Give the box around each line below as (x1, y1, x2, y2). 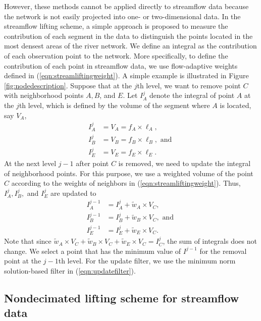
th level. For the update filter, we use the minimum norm (58, 255, 236, 266)
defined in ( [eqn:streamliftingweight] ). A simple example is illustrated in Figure (4, 70, 249, 81)
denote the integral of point (149, 90, 235, 100)
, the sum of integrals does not (163, 236, 257, 246)
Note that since (4, 236, 51, 246)
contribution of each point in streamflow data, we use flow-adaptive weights (4, 60, 238, 71)
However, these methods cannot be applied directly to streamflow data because (4, 1, 249, 11)
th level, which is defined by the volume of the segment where (19, 99, 210, 110)
